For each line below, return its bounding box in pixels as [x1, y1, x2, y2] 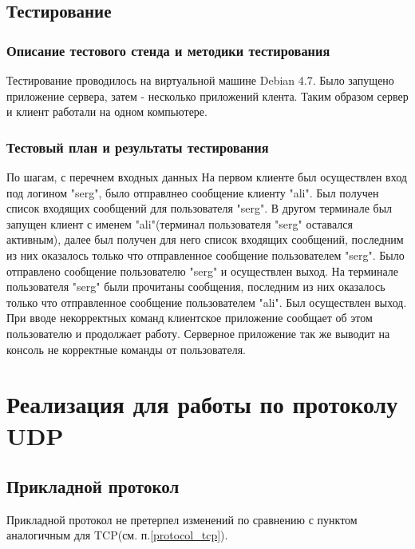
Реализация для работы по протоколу [6, 388, 398, 420]
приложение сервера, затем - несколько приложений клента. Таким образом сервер [6, 87, 409, 104]
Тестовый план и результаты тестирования [6, 137, 269, 157]
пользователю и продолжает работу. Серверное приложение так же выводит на [6, 324, 390, 341]
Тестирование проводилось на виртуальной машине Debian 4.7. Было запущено [6, 72, 394, 88]
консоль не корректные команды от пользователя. [6, 340, 246, 357]
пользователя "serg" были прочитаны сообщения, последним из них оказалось [6, 278, 385, 295]
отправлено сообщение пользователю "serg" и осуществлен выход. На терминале [6, 262, 399, 279]
